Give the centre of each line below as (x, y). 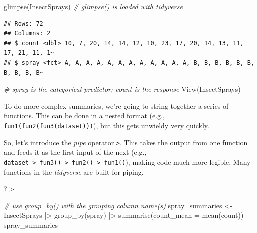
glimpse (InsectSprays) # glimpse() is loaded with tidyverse (93, 6)
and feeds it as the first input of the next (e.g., (75, 152)
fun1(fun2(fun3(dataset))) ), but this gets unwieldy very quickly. (107, 125)
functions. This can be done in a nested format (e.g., (84, 116)
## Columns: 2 (27, 34)
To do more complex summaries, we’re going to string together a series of (116, 106)
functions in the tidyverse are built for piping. (74, 171)
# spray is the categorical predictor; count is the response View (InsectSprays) (122, 89)
